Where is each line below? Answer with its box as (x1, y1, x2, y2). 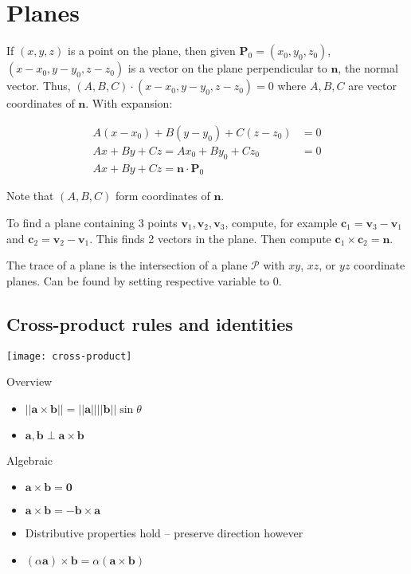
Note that (6, 187, 54, 204)
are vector (348, 77, 397, 94)
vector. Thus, (6, 77, 71, 94)
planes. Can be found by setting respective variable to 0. (6, 272, 282, 289)
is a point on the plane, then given (68, 42, 236, 59)
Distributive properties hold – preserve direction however (25, 525, 303, 541)
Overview (6, 373, 53, 390)
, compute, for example (225, 214, 338, 230)
